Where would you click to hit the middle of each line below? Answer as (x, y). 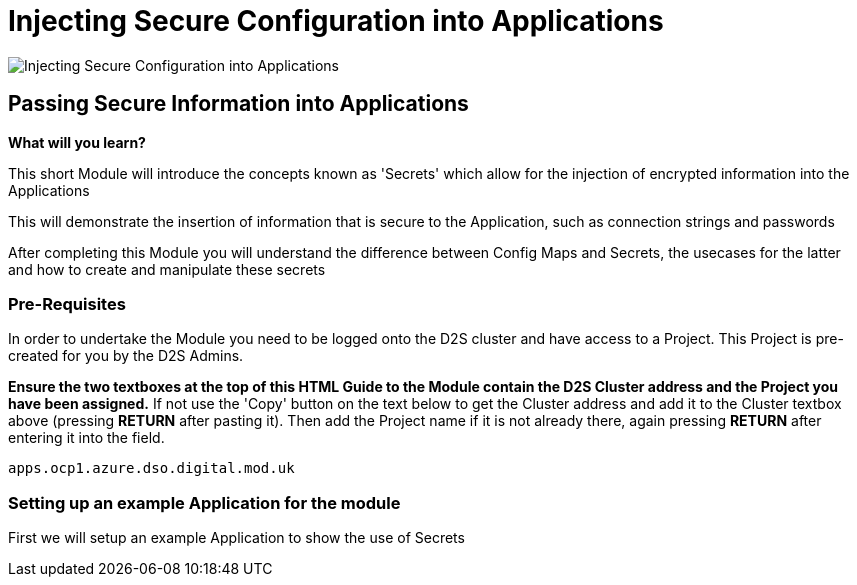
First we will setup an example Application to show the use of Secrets (236, 538)
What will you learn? (77, 142)
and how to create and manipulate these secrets (167, 269)
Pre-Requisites (67, 303)
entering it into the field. (86, 438)
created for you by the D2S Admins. (126, 356)
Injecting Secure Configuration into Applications (336, 21)
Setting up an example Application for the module (204, 502)
